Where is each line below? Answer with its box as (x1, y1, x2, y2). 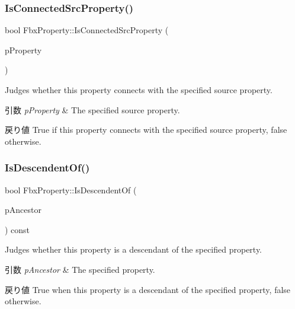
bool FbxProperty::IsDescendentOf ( (5, 183, 137, 196)
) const (5, 223, 30, 235)
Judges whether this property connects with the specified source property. (5, 84, 272, 95)
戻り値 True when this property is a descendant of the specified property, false (5, 283, 291, 295)
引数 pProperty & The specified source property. (5, 103, 180, 116)
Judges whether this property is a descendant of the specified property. (5, 243, 262, 256)
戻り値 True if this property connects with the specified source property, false (5, 123, 287, 136)
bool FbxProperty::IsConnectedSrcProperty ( (5, 24, 169, 36)
